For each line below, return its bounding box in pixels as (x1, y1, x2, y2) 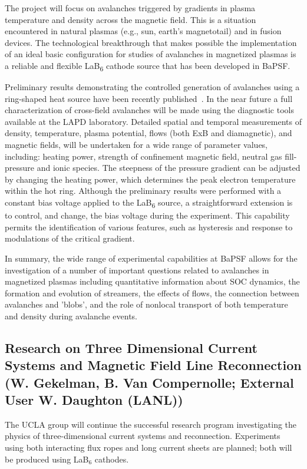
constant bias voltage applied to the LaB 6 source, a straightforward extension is (5, 196, 293, 210)
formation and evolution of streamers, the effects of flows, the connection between (5, 286, 299, 299)
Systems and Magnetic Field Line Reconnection (5, 356, 302, 374)
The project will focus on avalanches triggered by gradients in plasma (5, 2, 256, 14)
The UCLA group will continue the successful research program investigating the (5, 418, 297, 430)
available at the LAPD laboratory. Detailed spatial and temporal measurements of (5, 115, 302, 127)
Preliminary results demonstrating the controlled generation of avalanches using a (5, 81, 300, 93)
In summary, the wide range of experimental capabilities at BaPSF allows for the (5, 252, 298, 264)
